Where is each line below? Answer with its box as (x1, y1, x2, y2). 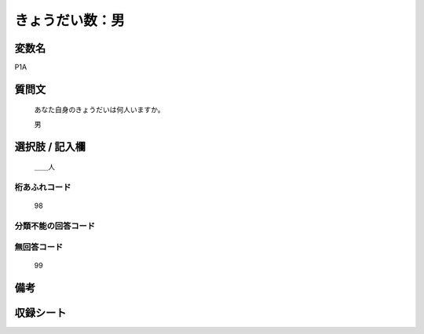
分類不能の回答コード (14, 220, 96, 231)
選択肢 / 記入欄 (14, 140, 86, 153)
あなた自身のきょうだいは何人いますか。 (34, 105, 165, 114)
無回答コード (14, 241, 64, 252)
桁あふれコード (14, 182, 71, 193)
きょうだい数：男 (14, 12, 126, 29)
